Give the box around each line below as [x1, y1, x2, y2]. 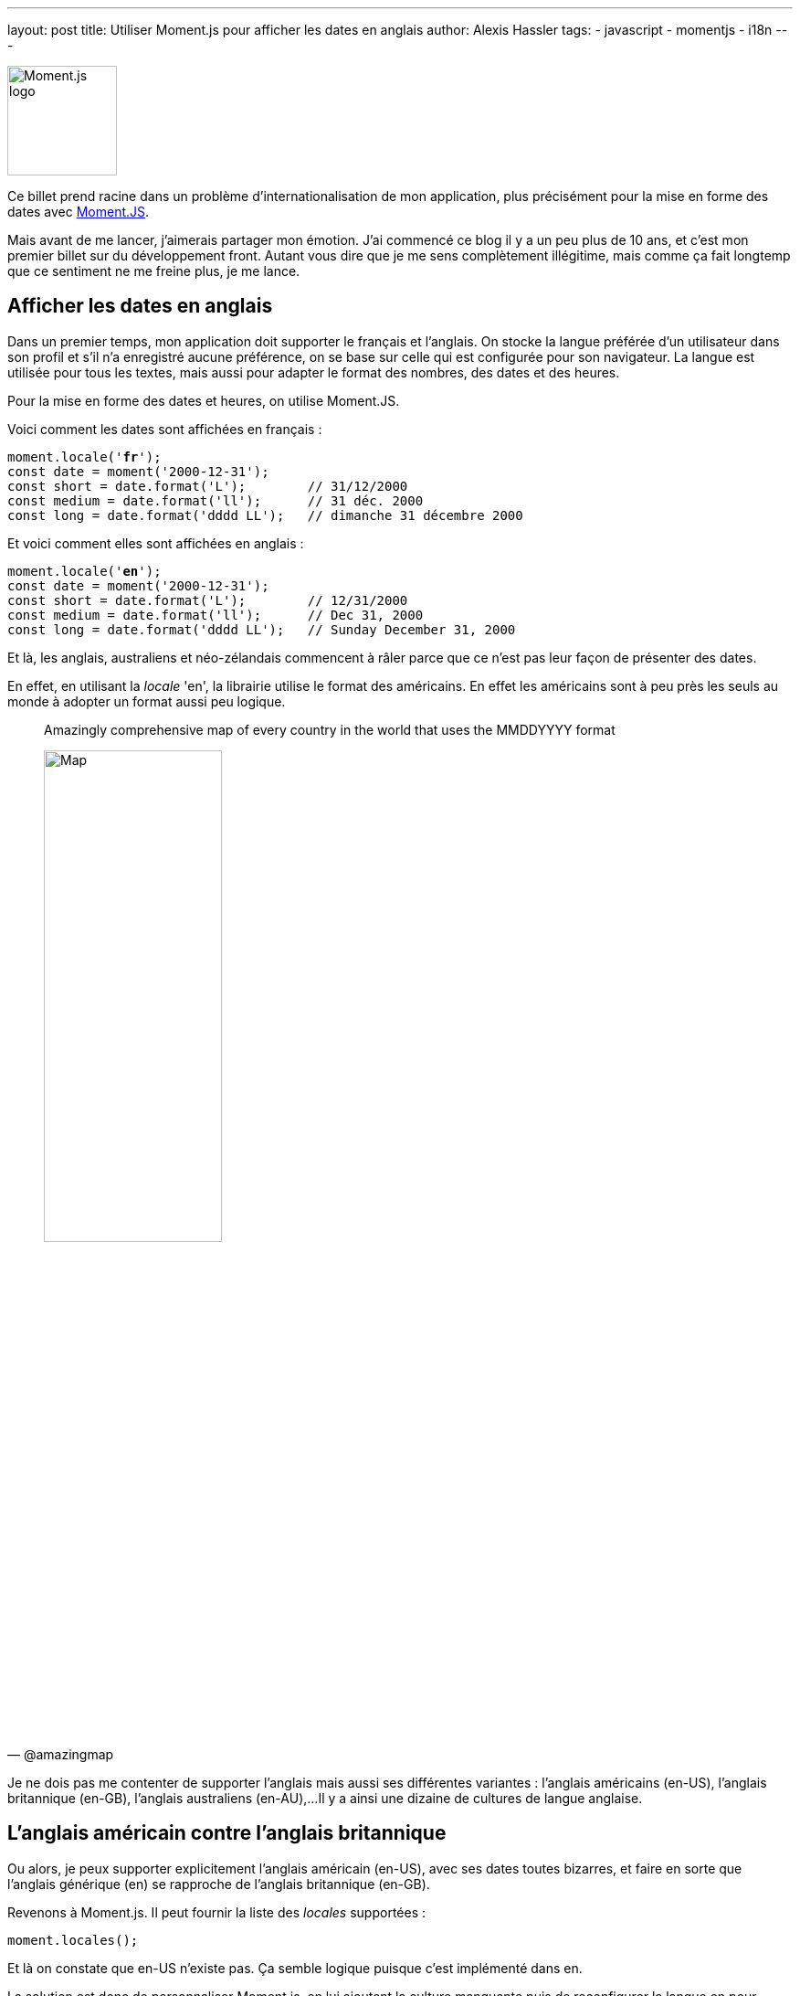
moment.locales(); [7, 1932, 139, 1948]
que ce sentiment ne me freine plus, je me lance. [7, 263, 300, 279]
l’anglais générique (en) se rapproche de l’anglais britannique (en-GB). [7, 1875, 430, 1892]
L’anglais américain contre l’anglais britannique [7, 1821, 447, 1845]
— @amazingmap [7, 1746, 114, 1762]
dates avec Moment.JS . [7, 204, 150, 219]
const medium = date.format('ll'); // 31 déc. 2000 [7, 493, 424, 508]
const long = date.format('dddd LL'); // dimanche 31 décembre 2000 [7, 507, 523, 523]
